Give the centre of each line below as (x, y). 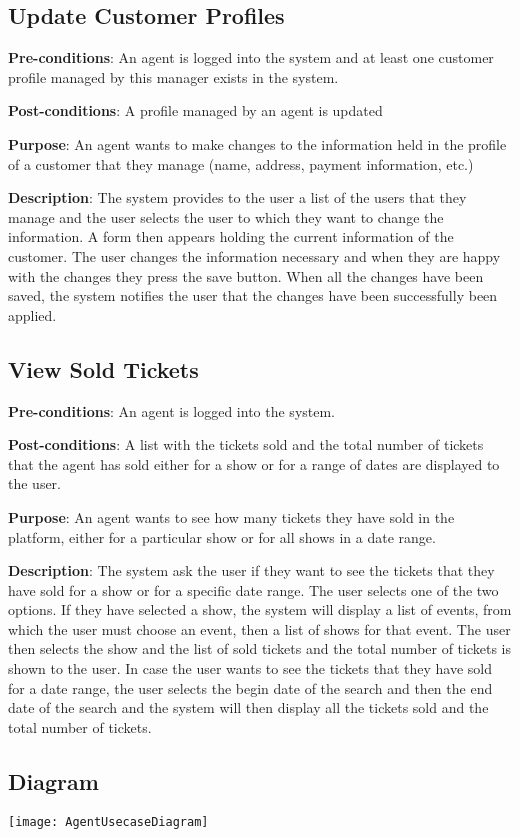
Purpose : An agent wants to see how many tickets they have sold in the (231, 516)
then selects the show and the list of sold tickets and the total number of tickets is (260, 648)
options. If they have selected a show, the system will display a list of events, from (260, 609)
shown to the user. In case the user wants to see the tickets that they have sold (250, 668)
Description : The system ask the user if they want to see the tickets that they (251, 570)
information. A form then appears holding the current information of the (231, 236)
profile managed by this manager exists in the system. (173, 76)
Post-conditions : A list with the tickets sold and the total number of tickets (246, 444)
